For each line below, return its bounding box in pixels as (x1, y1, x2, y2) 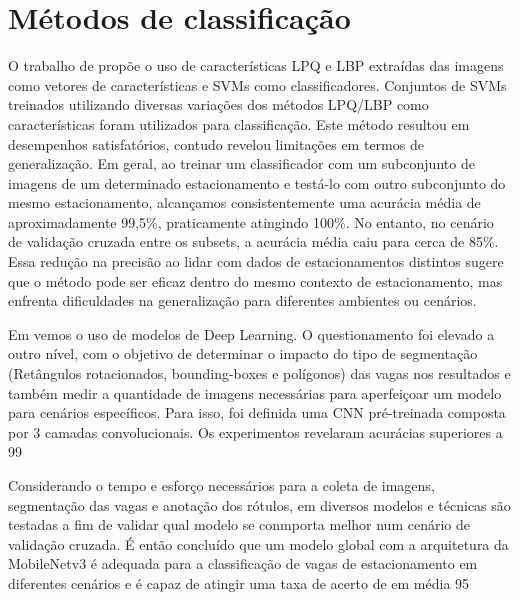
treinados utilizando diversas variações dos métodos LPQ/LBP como (8, 94, 429, 115)
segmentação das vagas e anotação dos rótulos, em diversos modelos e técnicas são (8, 494, 511, 515)
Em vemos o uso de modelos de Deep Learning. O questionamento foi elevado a (8, 323, 495, 344)
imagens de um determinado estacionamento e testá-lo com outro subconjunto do (8, 172, 506, 193)
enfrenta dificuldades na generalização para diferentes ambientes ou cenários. (8, 290, 477, 311)
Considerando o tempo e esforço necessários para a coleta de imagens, (8, 475, 435, 495)
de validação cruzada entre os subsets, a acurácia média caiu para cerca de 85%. (8, 231, 499, 252)
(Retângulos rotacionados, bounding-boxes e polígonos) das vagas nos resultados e (8, 363, 511, 384)
